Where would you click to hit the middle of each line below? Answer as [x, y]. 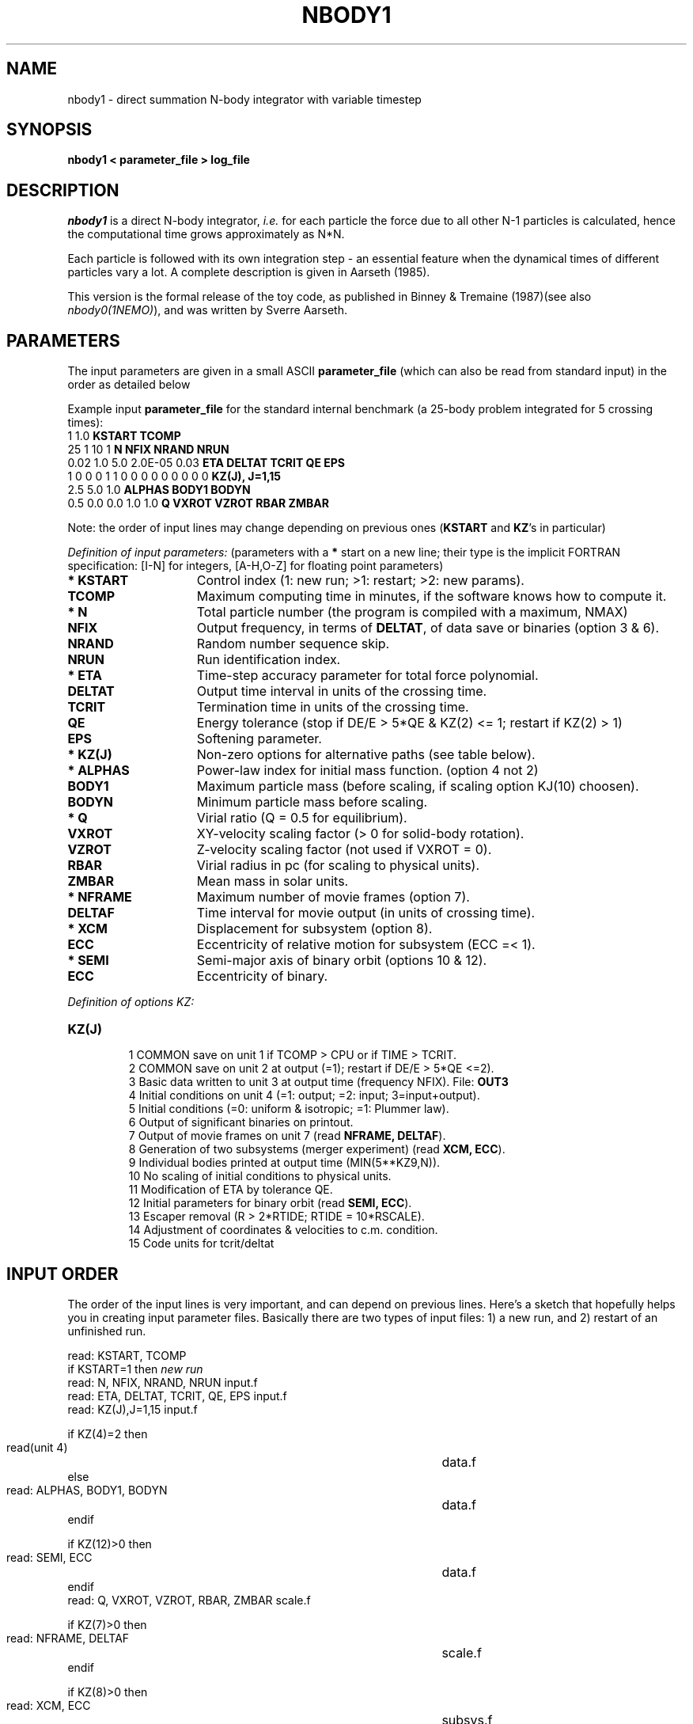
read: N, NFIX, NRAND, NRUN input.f [163, 1382]
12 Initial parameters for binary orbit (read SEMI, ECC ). [270, 1203]
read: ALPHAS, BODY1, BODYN [87, 1490]
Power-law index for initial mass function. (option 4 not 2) [367, 771]
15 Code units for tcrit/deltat [201, 1244]
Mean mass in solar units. [273, 881]
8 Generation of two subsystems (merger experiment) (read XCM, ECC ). [317, 1149]
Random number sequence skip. [293, 644]
